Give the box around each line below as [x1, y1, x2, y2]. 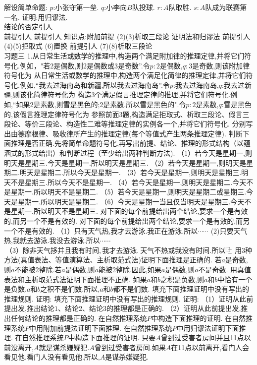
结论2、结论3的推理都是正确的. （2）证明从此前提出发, [64, 303, 241, 313]
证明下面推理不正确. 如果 [66, 274, 147, 284]
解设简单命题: [4, 2, 48, 12]
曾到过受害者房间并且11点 [160, 332, 244, 343]
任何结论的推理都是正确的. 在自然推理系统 [10, 313, 147, 323]
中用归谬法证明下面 [176, 322, 239, 333]
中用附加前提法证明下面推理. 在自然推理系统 [29, 322, 172, 333]
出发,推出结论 [10, 303, 54, 313]
